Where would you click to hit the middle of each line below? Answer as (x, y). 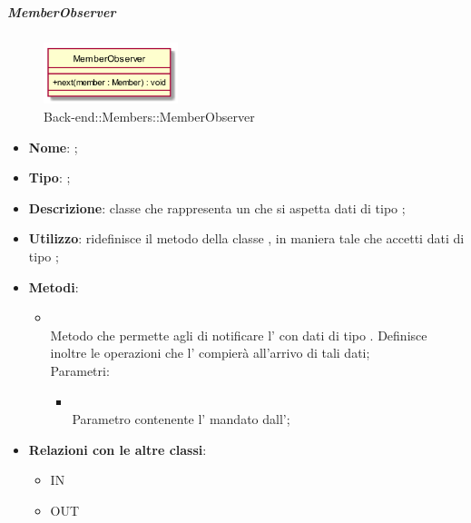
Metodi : (54, 286)
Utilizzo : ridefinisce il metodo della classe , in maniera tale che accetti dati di (246, 238)
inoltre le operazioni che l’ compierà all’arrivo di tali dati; (210, 353)
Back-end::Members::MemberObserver (149, 116)
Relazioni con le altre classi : (118, 449)
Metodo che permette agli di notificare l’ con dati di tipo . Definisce (239, 335)
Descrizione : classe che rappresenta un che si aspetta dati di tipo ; (217, 207)
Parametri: (80, 370)
